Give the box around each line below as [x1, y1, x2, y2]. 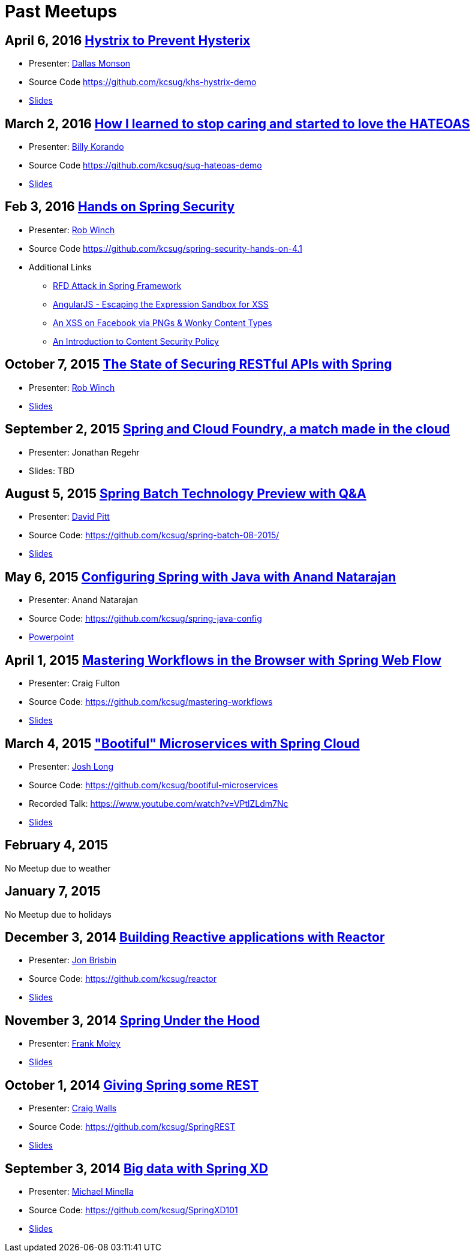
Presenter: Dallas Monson [29, 58, 131, 69]
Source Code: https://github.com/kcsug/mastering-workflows [29, 697, 273, 707]
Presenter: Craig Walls [29, 1103, 117, 1114]
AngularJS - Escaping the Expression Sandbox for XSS [53, 299, 269, 309]
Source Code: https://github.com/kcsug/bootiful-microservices [29, 779, 278, 790]
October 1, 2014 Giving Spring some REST [5, 1077, 259, 1093]
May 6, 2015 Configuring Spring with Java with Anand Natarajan [5, 569, 396, 584]
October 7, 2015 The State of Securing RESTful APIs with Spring [5, 357, 392, 372]
